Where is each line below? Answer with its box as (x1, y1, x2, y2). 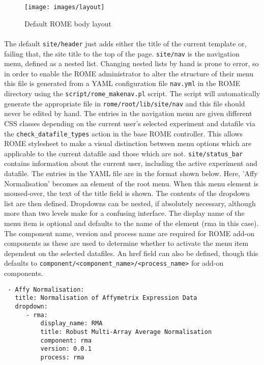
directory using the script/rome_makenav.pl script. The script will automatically (4, 88, 260, 98)
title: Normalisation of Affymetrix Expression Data (15, 294, 197, 302)
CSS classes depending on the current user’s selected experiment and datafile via (4, 118, 255, 128)
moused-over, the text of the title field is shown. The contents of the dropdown (4, 188, 250, 199)
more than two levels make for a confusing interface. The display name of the (4, 208, 245, 218)
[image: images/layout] (24, 4, 105, 11)
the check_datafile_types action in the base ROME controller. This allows (4, 128, 243, 138)
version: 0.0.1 (40, 345, 92, 353)
